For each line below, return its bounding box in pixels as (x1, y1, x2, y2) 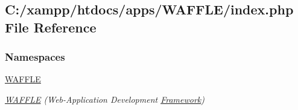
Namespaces (5, 49, 65, 64)
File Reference (5, 17, 97, 36)
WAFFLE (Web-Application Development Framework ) (5, 93, 205, 105)
